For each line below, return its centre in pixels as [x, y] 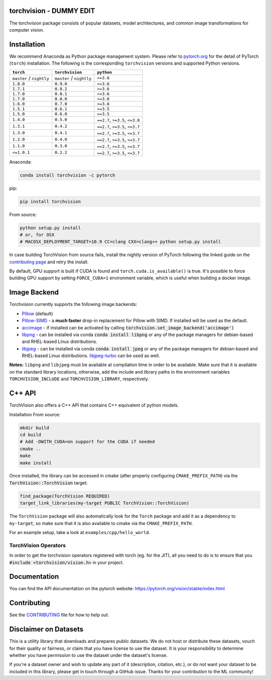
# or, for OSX [37, 235]
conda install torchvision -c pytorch [67, 175]
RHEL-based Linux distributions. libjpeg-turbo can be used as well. [91, 356]
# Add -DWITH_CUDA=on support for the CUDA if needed [87, 442]
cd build [31, 435]
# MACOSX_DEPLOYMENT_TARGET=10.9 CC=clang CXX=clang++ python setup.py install [120, 242]
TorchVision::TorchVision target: [48, 483]
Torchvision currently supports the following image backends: [73, 304]
